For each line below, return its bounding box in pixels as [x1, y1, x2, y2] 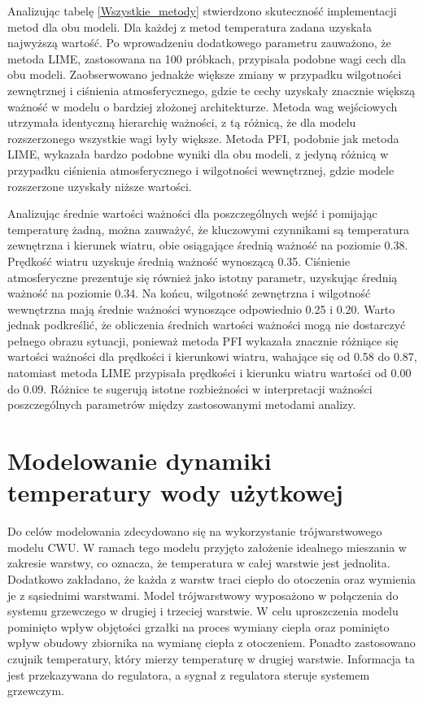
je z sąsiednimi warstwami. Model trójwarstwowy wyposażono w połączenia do [7, 586, 399, 603]
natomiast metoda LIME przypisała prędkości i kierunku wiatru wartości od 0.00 [7, 364, 412, 381]
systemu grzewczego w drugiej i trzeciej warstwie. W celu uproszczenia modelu [7, 602, 399, 619]
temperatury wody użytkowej [7, 476, 343, 509]
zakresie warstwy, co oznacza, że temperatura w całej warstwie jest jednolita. [7, 554, 390, 571]
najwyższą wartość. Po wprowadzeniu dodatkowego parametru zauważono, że [7, 34, 391, 51]
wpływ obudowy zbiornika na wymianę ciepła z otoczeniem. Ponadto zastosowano [7, 634, 416, 651]
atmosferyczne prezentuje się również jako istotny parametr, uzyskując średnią [7, 268, 398, 285]
